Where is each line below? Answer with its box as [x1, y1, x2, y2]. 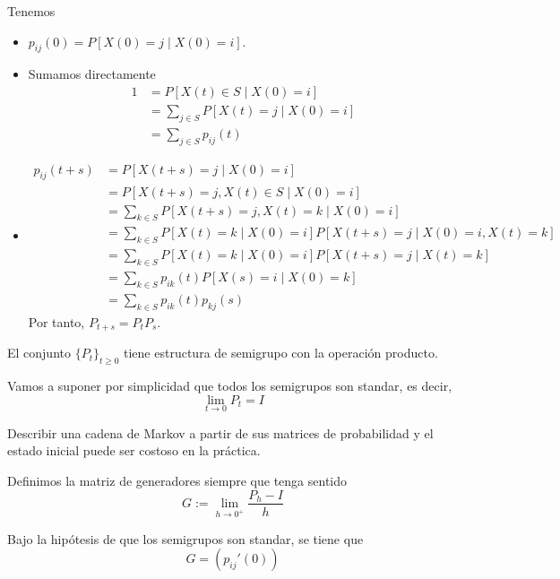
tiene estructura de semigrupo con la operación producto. [124, 343, 438, 362]
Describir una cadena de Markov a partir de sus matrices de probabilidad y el [7, 423, 434, 442]
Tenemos [7, 2, 56, 20]
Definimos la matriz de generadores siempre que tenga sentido [7, 471, 348, 489]
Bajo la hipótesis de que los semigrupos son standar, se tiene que [7, 529, 364, 548]
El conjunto [7, 343, 71, 362]
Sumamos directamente [28, 65, 156, 83]
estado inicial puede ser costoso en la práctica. [7, 441, 261, 460]
